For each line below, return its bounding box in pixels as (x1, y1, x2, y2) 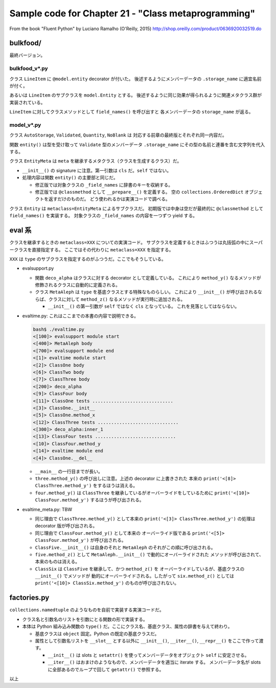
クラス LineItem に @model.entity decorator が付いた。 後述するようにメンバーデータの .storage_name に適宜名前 (9, 76, 262, 82)
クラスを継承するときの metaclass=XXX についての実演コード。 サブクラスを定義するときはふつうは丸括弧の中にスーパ (9, 239, 263, 245)
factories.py (9, 593, 50, 602)
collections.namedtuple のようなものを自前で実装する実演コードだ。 (9, 607, 164, 613)
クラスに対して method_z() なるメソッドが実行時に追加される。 (48, 296, 186, 302)
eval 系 (9, 226, 32, 235)
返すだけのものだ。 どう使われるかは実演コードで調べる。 (48, 196, 171, 202)
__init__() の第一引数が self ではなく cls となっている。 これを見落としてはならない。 (48, 303, 240, 309)
